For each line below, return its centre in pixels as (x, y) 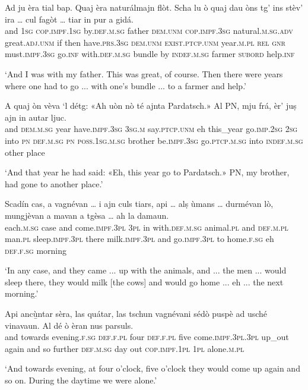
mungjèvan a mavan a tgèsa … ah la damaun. (87, 215)
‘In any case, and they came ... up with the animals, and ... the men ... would (146, 270)
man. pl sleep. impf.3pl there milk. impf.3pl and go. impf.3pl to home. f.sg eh (139, 239)
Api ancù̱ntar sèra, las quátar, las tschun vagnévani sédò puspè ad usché (136, 314)
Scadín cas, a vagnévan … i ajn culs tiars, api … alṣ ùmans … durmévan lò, (139, 204)
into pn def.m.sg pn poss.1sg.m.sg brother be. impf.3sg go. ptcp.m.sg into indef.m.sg (154, 140)
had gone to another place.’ (54, 183)
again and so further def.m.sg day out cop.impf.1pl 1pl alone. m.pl (125, 348)
